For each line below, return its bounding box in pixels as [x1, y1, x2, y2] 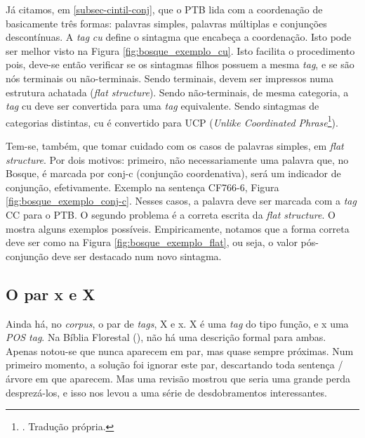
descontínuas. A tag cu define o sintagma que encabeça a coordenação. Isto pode [6, 30, 352, 44]
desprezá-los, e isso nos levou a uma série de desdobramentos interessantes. [6, 385, 327, 399]
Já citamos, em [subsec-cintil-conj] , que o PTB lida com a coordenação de [6, 2, 323, 16]
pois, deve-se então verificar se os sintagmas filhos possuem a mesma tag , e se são [6, 57, 354, 72]
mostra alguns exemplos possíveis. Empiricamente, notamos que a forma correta [6, 221, 350, 236]
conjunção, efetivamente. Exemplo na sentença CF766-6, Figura [6, 179, 279, 194]
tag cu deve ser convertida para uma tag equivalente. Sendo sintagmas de [6, 98, 319, 113]
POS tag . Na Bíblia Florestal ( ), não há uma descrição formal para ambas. [6, 330, 326, 344]
